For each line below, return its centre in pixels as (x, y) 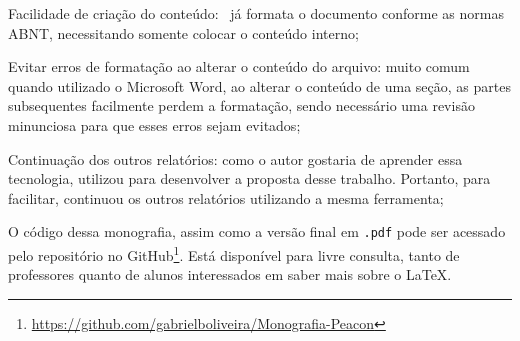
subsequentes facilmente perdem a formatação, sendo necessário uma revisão (241, 105)
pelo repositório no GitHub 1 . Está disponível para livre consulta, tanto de (234, 253)
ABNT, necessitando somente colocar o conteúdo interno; (183, 32)
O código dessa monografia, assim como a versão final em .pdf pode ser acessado (257, 231)
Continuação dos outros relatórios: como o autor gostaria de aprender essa (235, 158)
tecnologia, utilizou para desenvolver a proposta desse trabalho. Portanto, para (249, 178)
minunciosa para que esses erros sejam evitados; (154, 124)
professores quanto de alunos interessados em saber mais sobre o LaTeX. (230, 274)
